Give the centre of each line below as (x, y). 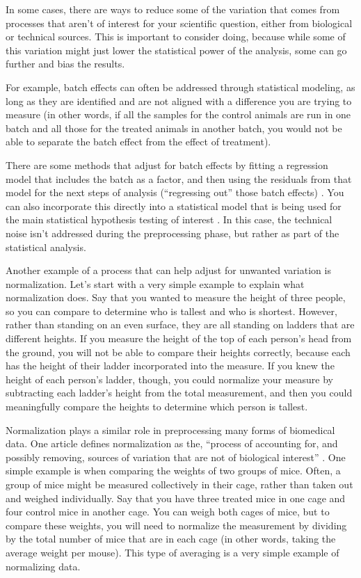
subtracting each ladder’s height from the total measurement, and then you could (179, 393)
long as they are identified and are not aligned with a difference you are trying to (179, 101)
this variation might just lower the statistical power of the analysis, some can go (176, 50)
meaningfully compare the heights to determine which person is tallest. (157, 407)
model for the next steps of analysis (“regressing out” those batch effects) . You (175, 192)
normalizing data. (43, 566)
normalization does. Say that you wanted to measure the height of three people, (176, 297)
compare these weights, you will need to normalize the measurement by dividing (176, 525)
